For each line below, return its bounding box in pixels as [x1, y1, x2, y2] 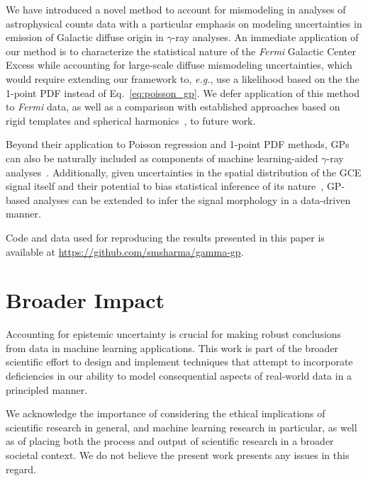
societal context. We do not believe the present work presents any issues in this [6, 447, 350, 462]
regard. [6, 461, 36, 476]
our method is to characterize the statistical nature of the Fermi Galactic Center [6, 43, 356, 58]
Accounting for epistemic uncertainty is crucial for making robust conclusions [6, 327, 342, 341]
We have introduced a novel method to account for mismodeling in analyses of [6, 2, 346, 16]
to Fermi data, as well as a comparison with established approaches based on [6, 99, 340, 114]
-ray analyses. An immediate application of [172, 30, 359, 45]
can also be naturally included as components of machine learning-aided [6, 150, 318, 165]
